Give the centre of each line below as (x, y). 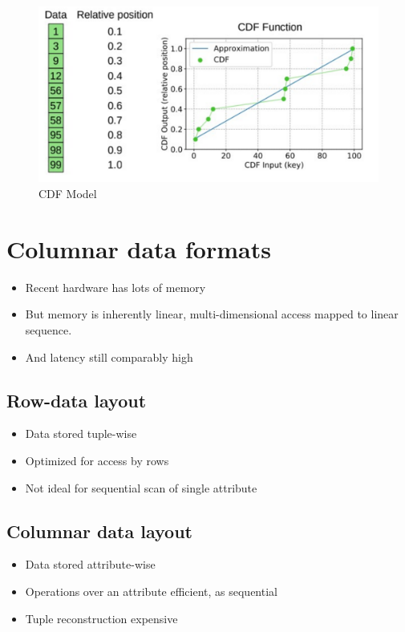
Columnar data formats (139, 248)
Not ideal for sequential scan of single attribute (141, 487)
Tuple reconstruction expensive (101, 618)
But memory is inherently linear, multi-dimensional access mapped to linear (212, 314)
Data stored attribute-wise (90, 564)
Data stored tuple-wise (81, 433)
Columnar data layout (99, 531)
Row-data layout (77, 400)
